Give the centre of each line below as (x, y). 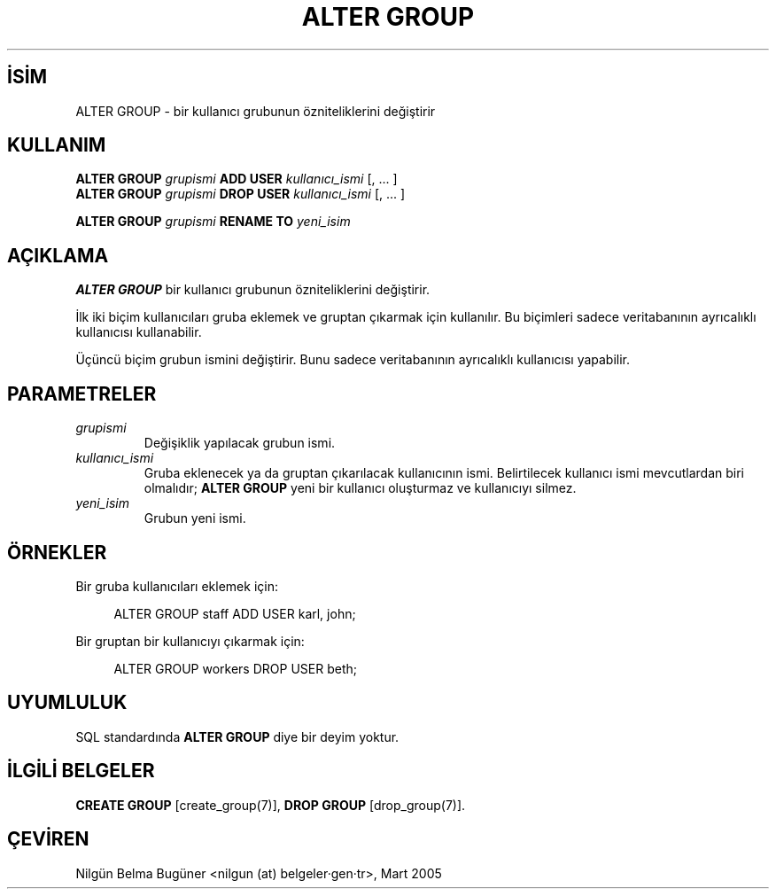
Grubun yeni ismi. (195, 518)
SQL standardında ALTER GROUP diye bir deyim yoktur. (237, 736)
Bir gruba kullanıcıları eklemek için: (177, 586)
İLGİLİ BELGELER (81, 771)
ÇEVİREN (48, 839)
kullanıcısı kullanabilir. (139, 332)
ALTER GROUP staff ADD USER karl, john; (235, 613)
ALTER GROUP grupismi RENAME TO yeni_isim (213, 222)
